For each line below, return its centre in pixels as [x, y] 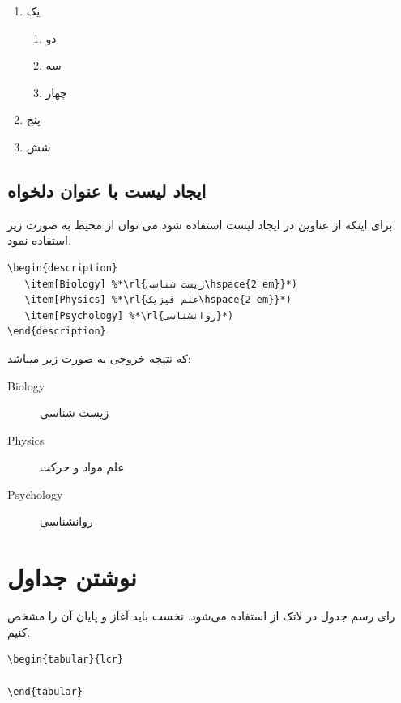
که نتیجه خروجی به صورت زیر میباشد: [99, 358]
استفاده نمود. [39, 240]
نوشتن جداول [72, 577]
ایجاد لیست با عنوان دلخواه [107, 190]
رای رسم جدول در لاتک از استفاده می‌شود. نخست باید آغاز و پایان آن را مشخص [201, 616]
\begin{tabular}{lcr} [66, 660]
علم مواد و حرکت [82, 467]
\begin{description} [63, 268]
